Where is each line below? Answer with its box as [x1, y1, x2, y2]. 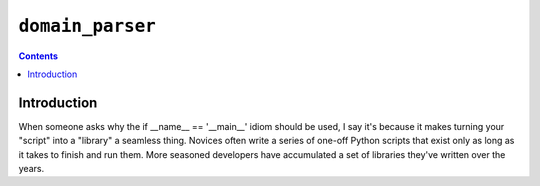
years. [18, 163, 45, 175]
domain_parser [18, 15, 157, 37]
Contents [18, 50, 59, 62]
